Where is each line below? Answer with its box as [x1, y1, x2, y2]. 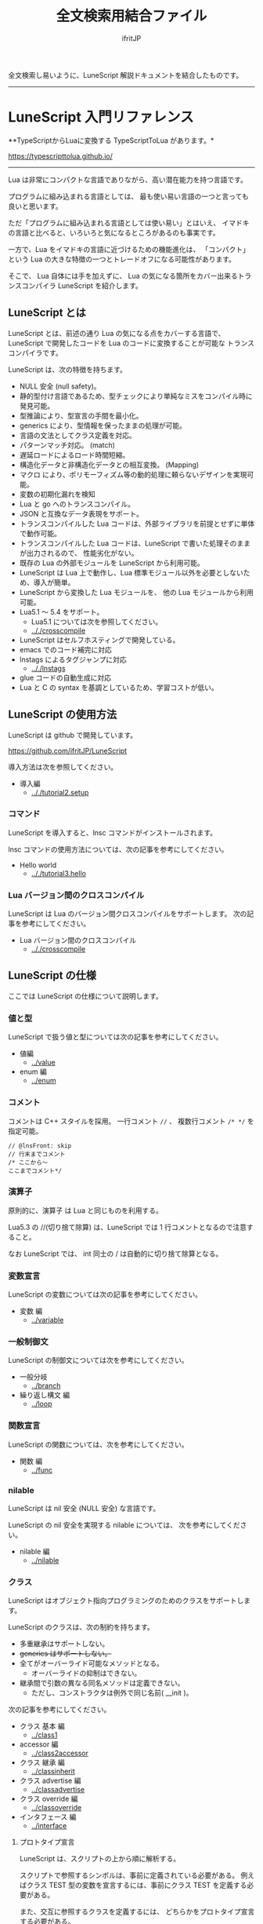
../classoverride [31, 1803, 82, 1813]
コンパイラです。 [8, 348, 63, 357]
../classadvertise [31, 1785, 85, 1794]
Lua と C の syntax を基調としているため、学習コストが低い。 [19, 682, 219, 692]
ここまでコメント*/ [8, 1166, 63, 1174]
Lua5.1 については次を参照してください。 [31, 617, 163, 626]
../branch [31, 1381, 61, 1390]
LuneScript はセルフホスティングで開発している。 [19, 635, 180, 644]
